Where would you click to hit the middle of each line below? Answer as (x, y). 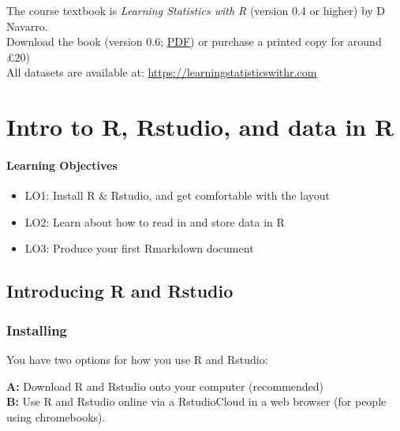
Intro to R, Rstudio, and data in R (200, 127)
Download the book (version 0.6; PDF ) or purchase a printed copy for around (194, 41)
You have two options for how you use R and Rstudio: (137, 359)
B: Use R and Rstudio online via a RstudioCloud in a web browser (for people (196, 401)
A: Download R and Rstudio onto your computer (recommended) (165, 386)
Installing (37, 330)
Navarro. (27, 26)
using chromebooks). (56, 416)
